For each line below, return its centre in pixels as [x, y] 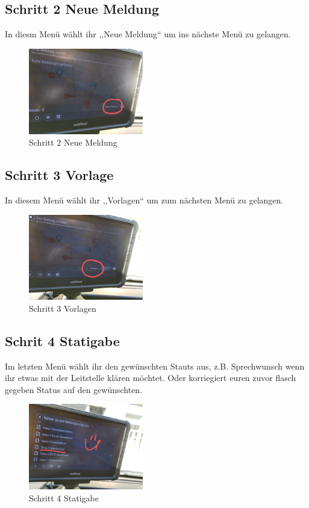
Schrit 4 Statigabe [62, 340]
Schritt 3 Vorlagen [63, 308]
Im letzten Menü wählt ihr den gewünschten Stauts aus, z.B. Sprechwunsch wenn [155, 366]
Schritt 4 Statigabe [64, 497]
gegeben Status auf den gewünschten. [74, 389]
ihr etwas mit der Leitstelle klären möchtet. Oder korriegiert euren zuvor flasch [151, 378]
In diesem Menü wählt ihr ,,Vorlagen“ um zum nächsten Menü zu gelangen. [144, 200]
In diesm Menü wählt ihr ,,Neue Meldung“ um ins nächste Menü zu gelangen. [148, 34]
